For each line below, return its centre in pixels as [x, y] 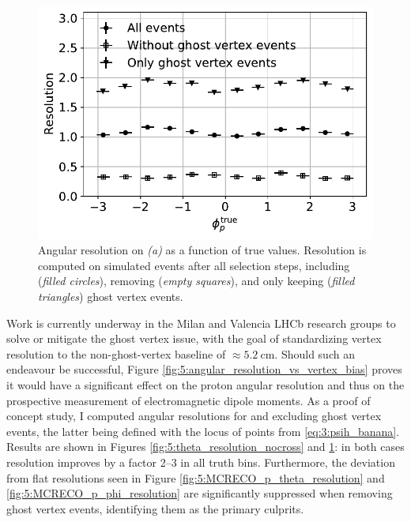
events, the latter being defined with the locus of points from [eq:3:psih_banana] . [203, 431]
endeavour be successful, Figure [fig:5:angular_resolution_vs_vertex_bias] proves [204, 369]
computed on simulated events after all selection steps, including [194, 265]
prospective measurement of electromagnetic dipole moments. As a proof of [189, 400]
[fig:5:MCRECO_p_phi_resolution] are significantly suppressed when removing [200, 493]
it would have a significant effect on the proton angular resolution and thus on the [205, 384]
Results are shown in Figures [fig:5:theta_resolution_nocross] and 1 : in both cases [205, 447]
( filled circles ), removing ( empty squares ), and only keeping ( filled [196, 281]
